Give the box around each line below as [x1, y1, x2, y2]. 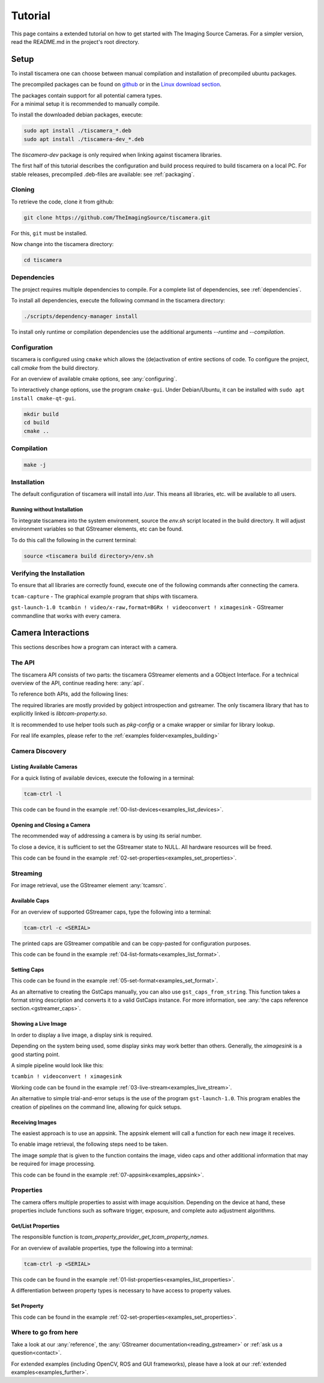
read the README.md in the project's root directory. [11, 38, 140, 45]
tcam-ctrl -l [23, 790, 62, 797]
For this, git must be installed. [11, 229, 88, 237]
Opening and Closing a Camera [11, 821, 91, 828]
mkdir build [23, 411, 59, 417]
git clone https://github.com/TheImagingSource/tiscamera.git [23, 214, 211, 221]
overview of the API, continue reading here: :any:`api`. [11, 679, 145, 687]
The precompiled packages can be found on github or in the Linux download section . [11, 81, 221, 88]
